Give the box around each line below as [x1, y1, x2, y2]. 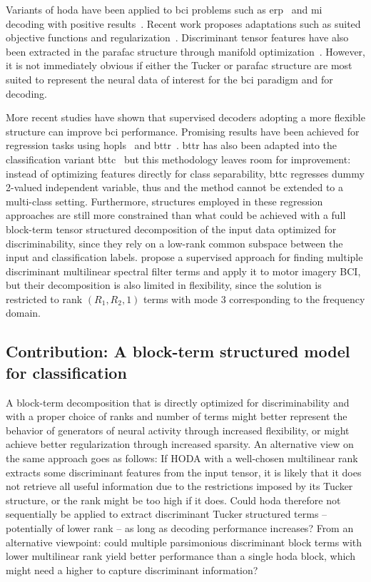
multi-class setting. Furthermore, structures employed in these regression [6, 193, 323, 208]
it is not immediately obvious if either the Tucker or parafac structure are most [6, 58, 352, 73]
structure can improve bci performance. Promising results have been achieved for [6, 123, 360, 138]
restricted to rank [6, 291, 83, 306]
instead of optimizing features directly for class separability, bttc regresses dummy [6, 165, 365, 180]
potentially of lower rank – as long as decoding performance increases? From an [6, 521, 354, 535]
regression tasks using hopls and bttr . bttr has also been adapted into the [6, 138, 337, 153]
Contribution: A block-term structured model [6, 340, 350, 362]
